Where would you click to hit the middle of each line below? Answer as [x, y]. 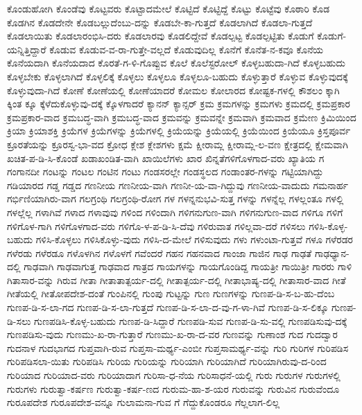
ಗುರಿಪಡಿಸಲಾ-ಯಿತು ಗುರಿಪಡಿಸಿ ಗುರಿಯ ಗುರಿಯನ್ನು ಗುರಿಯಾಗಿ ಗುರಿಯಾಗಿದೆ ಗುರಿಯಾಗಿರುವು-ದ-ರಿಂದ [167, 361]
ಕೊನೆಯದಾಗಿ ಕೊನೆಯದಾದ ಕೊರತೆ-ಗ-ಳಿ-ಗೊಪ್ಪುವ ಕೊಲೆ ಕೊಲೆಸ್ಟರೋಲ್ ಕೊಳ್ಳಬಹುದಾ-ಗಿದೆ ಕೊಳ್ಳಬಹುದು [176, 63]
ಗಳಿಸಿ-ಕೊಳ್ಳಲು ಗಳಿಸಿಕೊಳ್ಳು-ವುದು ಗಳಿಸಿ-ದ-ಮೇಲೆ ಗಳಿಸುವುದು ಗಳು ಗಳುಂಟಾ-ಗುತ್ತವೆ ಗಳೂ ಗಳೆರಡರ [194, 239]
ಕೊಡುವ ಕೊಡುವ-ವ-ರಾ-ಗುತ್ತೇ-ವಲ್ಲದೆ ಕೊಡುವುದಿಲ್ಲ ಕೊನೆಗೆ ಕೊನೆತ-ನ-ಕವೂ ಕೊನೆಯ [187, 49]
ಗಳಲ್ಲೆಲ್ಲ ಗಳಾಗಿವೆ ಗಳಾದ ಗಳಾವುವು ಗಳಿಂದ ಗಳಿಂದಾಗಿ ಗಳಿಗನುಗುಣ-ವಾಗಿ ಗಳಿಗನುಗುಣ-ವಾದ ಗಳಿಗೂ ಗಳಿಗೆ [175, 212]
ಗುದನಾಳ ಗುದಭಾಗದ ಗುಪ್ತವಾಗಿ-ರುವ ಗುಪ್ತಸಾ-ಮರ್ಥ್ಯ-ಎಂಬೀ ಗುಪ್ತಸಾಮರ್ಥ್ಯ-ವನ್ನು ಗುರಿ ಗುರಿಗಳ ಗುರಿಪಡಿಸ [178, 347]
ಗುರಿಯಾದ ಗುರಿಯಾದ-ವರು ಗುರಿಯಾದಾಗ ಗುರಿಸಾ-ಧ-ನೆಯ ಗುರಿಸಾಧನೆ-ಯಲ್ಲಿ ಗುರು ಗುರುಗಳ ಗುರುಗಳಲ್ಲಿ [174, 375]
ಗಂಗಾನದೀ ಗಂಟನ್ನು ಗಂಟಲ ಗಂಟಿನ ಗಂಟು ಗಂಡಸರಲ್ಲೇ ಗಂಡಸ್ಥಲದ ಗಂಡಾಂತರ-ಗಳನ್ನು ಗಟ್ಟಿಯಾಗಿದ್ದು [165, 171]
